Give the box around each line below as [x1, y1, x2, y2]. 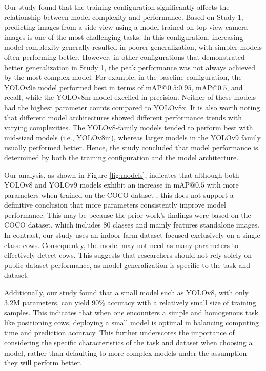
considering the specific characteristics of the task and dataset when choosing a [4, 337, 253, 347]
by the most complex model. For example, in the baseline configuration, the [4, 72, 242, 83]
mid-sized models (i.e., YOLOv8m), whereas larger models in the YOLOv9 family [4, 132, 261, 142]
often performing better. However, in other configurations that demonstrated [4, 51, 245, 62]
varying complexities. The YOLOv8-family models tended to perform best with [4, 122, 253, 133]
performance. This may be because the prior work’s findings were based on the [4, 209, 251, 220]
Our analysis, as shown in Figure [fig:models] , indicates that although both [4, 169, 239, 180]
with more [207, 179, 239, 190]
